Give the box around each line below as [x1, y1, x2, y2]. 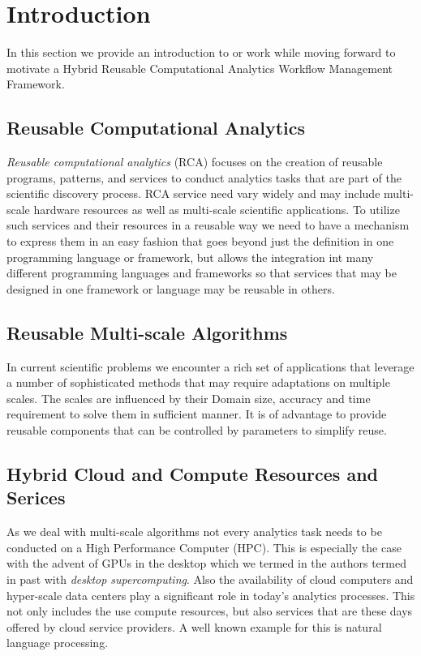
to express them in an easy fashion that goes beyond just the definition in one [6, 233, 394, 250]
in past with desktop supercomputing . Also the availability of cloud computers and [6, 571, 414, 587]
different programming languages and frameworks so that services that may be [6, 264, 397, 281]
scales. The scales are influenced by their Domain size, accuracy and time [6, 389, 371, 406]
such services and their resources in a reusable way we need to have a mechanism [6, 217, 410, 234]
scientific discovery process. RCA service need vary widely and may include [6, 185, 380, 202]
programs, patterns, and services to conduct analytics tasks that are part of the [6, 169, 402, 186]
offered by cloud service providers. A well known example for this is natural [6, 618, 382, 635]
